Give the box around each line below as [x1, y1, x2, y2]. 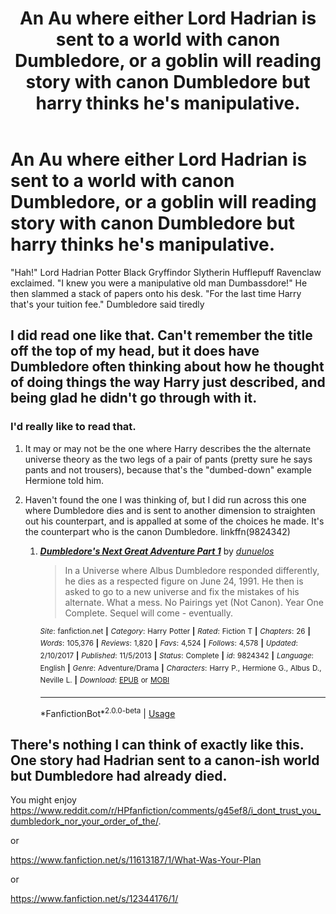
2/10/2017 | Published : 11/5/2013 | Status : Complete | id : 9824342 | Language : [39, 650, 314, 661]
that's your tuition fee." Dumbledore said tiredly [10, 298, 205, 310]
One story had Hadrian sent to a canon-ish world [10, 752, 320, 769]
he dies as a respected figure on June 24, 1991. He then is [64, 575, 304, 587]
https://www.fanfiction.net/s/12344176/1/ [10, 893, 179, 905]
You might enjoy [10, 794, 77, 806]
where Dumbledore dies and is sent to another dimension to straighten [24, 504, 316, 516]
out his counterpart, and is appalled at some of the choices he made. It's [24, 515, 325, 527]
